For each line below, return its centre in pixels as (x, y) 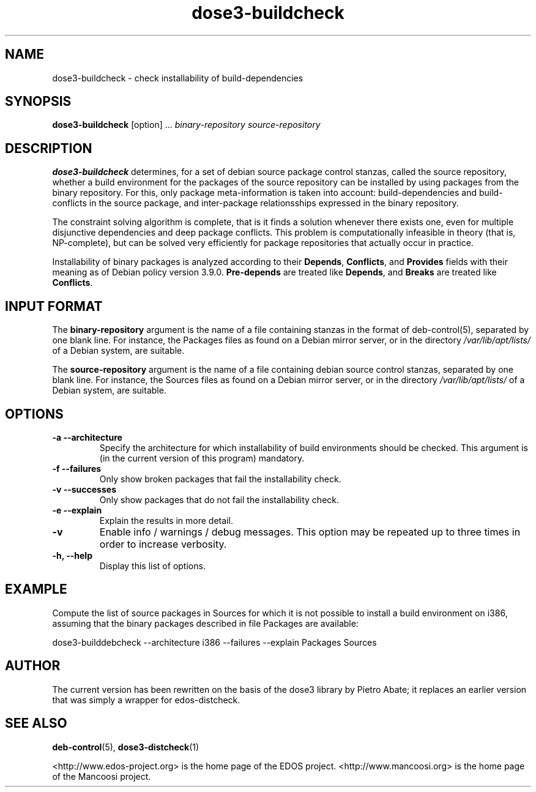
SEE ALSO (36, 723)
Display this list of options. (152, 566)
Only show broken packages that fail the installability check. (220, 479)
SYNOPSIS (38, 102)
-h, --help (72, 555)
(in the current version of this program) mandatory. (202, 458)
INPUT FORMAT (54, 306)
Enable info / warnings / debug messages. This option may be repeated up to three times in (310, 532)
